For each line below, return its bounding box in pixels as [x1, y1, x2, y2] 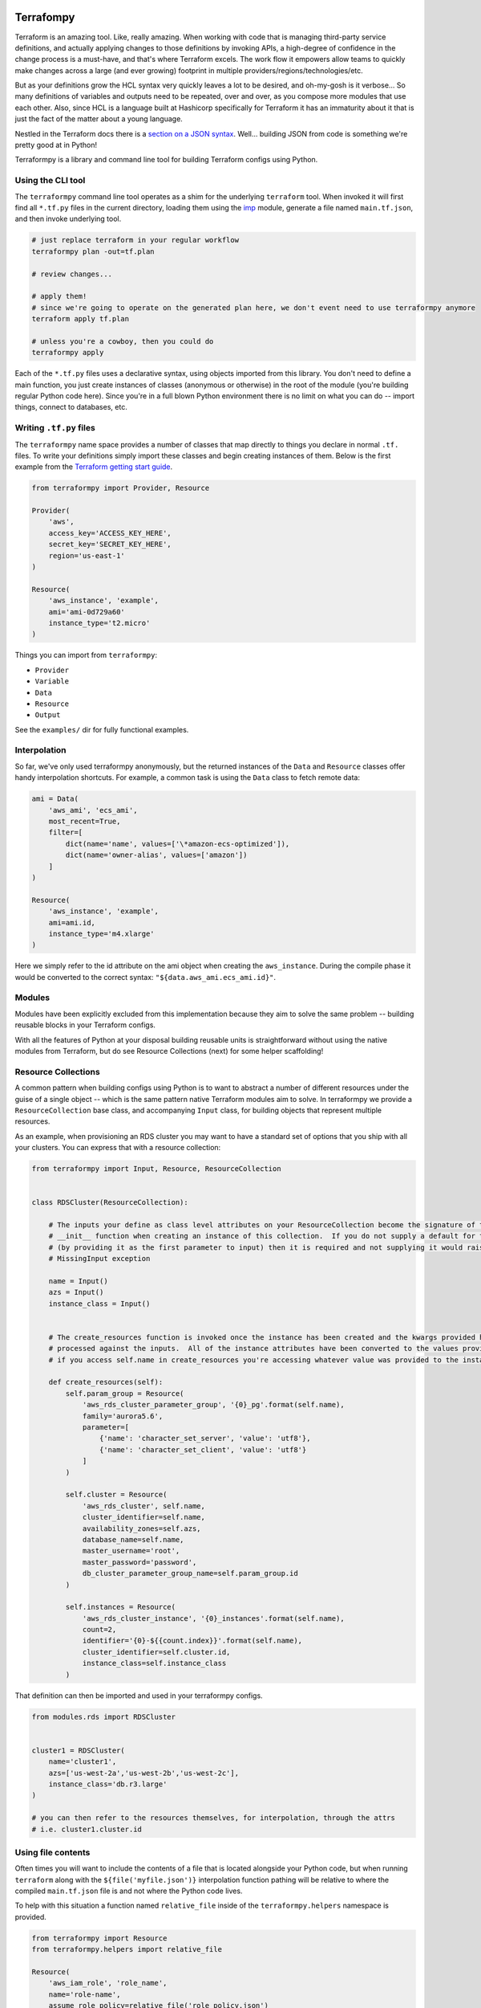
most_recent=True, [48, 817, 121, 826]
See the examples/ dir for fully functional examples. [14, 724, 189, 734]
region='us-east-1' [48, 551, 126, 560]
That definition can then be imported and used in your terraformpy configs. [14, 1691, 264, 1700]
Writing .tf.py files [14, 422, 95, 434]
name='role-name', [48, 1990, 121, 1999]
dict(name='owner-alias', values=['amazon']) [65, 851, 248, 859]
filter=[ [48, 828, 83, 837]
